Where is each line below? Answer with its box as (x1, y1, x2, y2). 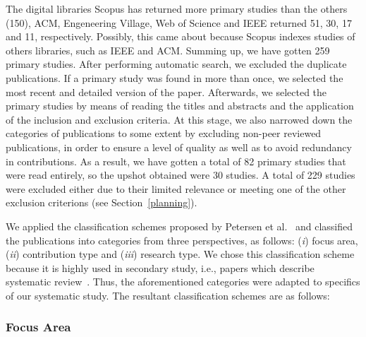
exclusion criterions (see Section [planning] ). (6, 195, 197, 210)
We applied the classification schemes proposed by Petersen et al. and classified (6, 218, 353, 233)
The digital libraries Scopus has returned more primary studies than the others (6, 1, 348, 16)
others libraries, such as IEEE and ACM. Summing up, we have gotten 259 (6, 42, 330, 57)
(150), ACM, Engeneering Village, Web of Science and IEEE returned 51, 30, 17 (6, 15, 352, 30)
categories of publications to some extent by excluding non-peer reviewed (6, 126, 322, 141)
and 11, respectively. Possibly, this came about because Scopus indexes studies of (6, 29, 355, 44)
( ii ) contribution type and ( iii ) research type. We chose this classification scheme (6, 247, 355, 261)
